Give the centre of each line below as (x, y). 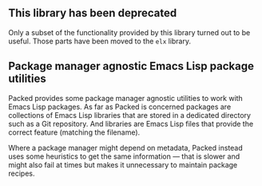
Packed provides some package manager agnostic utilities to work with (126, 98)
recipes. (22, 173)
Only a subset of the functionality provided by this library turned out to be (129, 32)
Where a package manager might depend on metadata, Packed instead (125, 148)
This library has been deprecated (93, 13)
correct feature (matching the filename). (74, 132)
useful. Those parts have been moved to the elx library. (100, 41)
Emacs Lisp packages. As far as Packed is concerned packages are (120, 107)
